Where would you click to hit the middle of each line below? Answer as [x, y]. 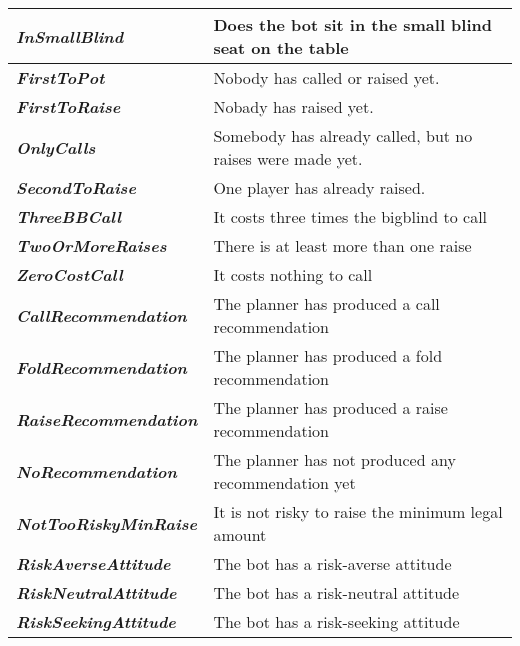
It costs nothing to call [293, 274]
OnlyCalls [56, 147]
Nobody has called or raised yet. [326, 77]
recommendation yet [284, 482]
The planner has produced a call [326, 303]
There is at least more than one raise [342, 245]
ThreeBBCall [69, 216]
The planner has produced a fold [328, 355]
